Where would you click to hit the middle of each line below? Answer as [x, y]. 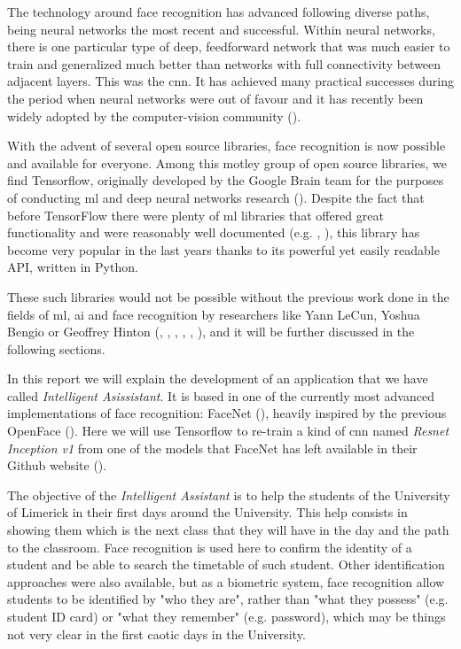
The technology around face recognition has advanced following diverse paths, [219, 12]
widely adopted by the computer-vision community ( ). [154, 116]
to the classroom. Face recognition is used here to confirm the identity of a [210, 547]
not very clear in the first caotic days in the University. [156, 634]
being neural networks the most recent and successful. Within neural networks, [221, 29]
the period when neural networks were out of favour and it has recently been [215, 98]
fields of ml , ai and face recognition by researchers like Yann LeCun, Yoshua [214, 314]
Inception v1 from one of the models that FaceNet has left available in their [212, 448]
